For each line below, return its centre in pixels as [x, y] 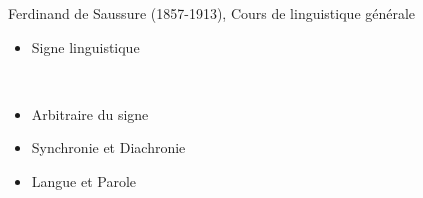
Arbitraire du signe [90, 113]
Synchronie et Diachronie [108, 147]
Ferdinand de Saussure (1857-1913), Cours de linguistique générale [212, 13]
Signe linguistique [85, 46]
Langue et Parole [84, 180]
